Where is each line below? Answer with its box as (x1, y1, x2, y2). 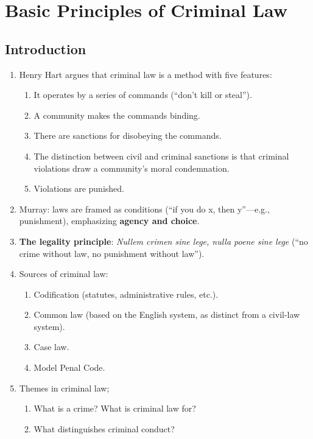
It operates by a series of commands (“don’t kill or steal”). (33, 88, 252, 101)
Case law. (33, 340, 69, 353)
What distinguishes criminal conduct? (33, 422, 175, 435)
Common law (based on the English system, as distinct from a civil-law (33, 308, 300, 321)
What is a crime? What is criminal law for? (33, 402, 196, 415)
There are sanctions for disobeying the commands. (33, 129, 222, 142)
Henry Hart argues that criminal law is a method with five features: (19, 68, 272, 80)
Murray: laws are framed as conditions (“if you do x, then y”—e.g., (19, 202, 270, 215)
